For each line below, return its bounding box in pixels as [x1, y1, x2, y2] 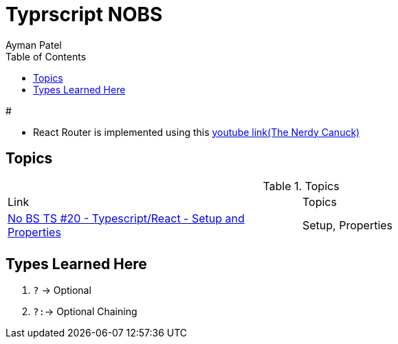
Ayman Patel [5, 38, 62, 51]
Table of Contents [5, 50, 87, 62]
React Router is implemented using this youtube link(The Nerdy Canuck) [33, 126, 360, 138]
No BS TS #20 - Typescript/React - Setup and [8, 211, 245, 225]
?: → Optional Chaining [33, 306, 137, 318]
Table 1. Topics [263, 179, 340, 193]
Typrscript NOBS [5, 3, 163, 26]
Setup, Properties [302, 218, 393, 232]
